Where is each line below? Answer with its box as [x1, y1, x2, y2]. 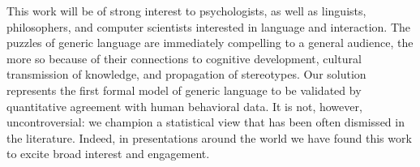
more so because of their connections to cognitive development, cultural [6, 49, 362, 66]
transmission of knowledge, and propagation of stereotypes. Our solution [6, 66, 366, 83]
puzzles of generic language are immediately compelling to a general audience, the [6, 34, 414, 51]
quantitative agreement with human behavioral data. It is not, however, [6, 97, 362, 114]
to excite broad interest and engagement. [6, 145, 210, 162]
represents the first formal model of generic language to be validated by [6, 81, 362, 98]
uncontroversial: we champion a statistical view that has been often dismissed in [6, 113, 405, 131]
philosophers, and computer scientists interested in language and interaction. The [6, 18, 411, 35]
